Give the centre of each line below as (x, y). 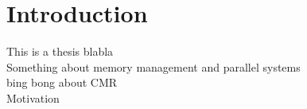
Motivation (33, 97)
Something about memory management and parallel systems (153, 66)
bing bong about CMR (62, 82)
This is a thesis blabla (60, 51)
